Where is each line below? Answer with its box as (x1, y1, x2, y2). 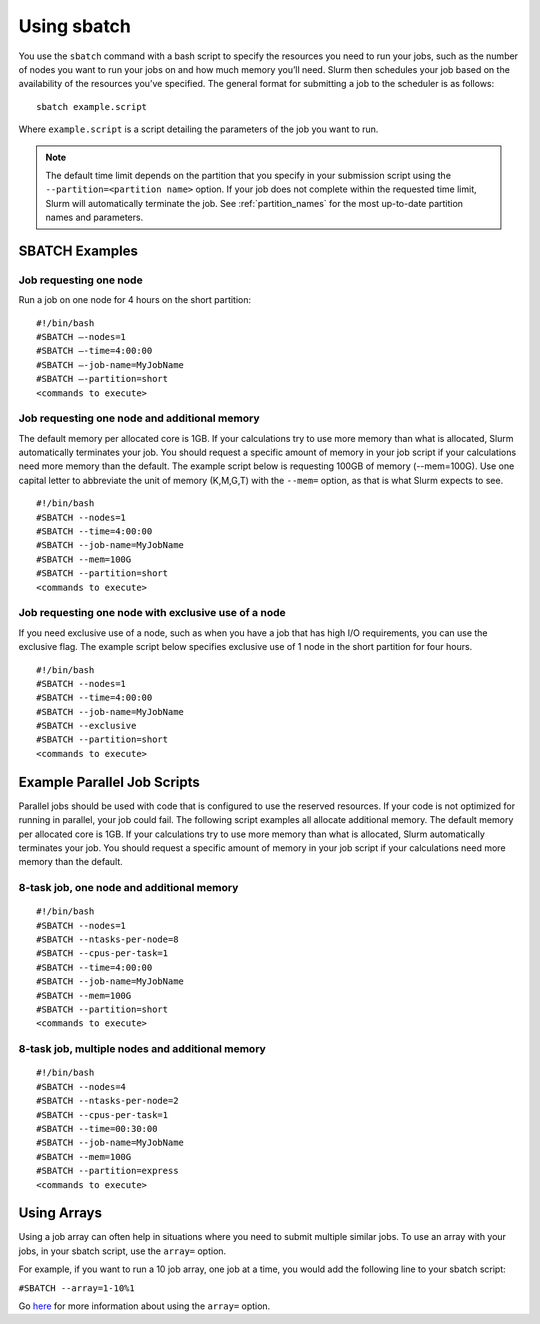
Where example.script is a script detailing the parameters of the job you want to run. (18, 123, 379, 135)
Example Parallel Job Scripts (18, 773, 200, 790)
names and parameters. (45, 211, 144, 224)
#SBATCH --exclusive (36, 720, 137, 732)
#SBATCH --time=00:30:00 (36, 1123, 158, 1134)
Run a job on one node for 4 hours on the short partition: (18, 294, 252, 306)
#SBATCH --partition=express (36, 1165, 179, 1177)
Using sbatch (18, 15, 132, 37)
